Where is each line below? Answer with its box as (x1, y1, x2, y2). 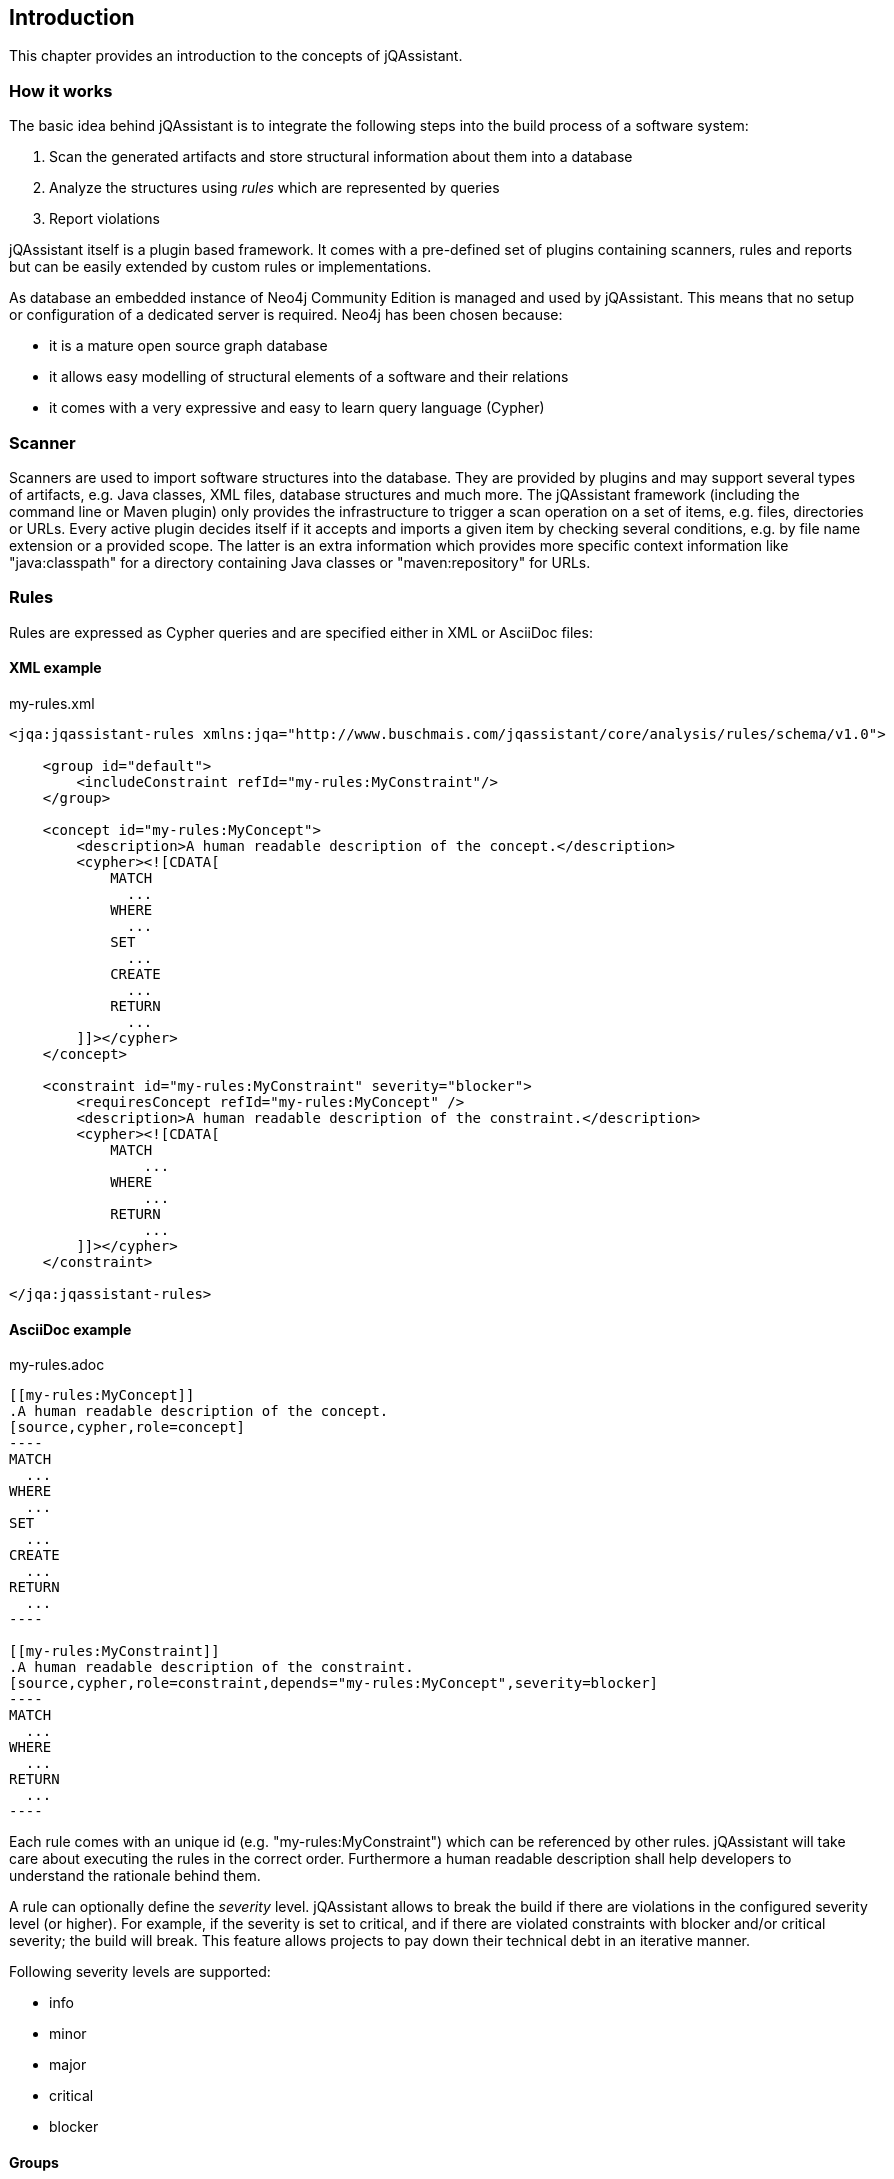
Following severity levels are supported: (9, 1963, 271, 1981)
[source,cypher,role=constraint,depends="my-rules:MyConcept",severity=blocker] (9, 1675, 659, 1692)
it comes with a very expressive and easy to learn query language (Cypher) (49, 399, 545, 417)
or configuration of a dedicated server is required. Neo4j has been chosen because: (9, 306, 563, 324)
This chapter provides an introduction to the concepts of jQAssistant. (9, 47, 463, 65)
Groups (9, 2153, 59, 2171)
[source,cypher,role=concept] (9, 1419, 246, 1436)
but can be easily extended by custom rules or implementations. (9, 258, 432, 276)
